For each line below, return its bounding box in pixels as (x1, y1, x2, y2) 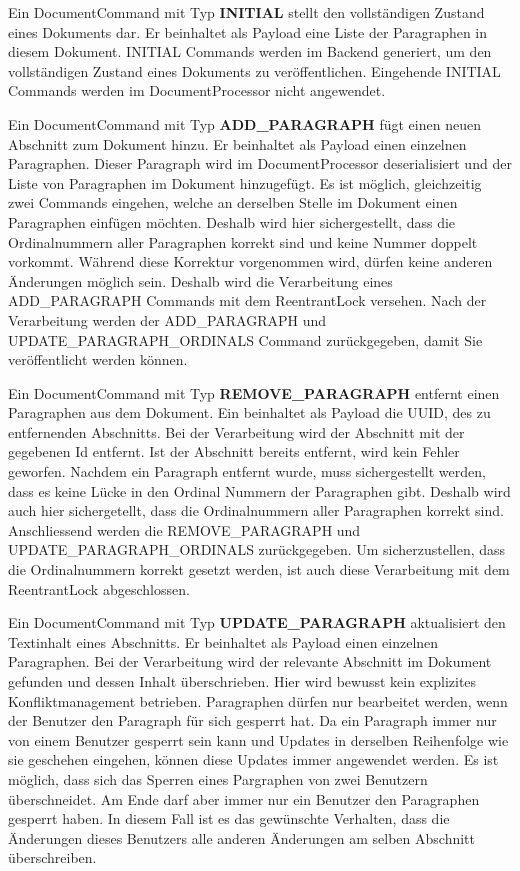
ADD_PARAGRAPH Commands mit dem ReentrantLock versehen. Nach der (8, 290, 487, 311)
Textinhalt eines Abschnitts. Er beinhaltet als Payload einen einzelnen (8, 631, 439, 652)
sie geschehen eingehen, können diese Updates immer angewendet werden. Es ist (8, 749, 499, 770)
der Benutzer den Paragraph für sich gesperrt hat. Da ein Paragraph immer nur (8, 710, 497, 731)
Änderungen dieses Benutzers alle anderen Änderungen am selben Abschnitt (8, 827, 476, 848)
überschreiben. (8, 847, 97, 868)
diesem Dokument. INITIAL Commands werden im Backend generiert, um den (8, 41, 492, 62)
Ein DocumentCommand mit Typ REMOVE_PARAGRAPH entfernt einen (8, 382, 500, 403)
